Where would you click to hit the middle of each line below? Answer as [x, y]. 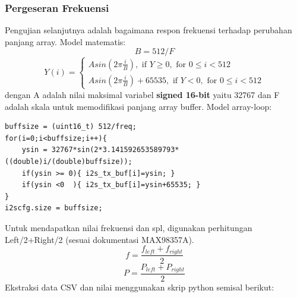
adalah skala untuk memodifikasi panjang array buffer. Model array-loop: [138, 106]
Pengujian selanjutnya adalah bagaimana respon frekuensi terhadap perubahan [148, 30]
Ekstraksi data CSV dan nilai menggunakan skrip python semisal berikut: [140, 287]
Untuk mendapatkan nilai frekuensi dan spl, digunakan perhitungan [129, 227]
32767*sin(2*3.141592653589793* [115, 150]
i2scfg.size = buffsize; [54, 208]
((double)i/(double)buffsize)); [69, 161]
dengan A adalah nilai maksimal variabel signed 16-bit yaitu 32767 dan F [142, 94]
